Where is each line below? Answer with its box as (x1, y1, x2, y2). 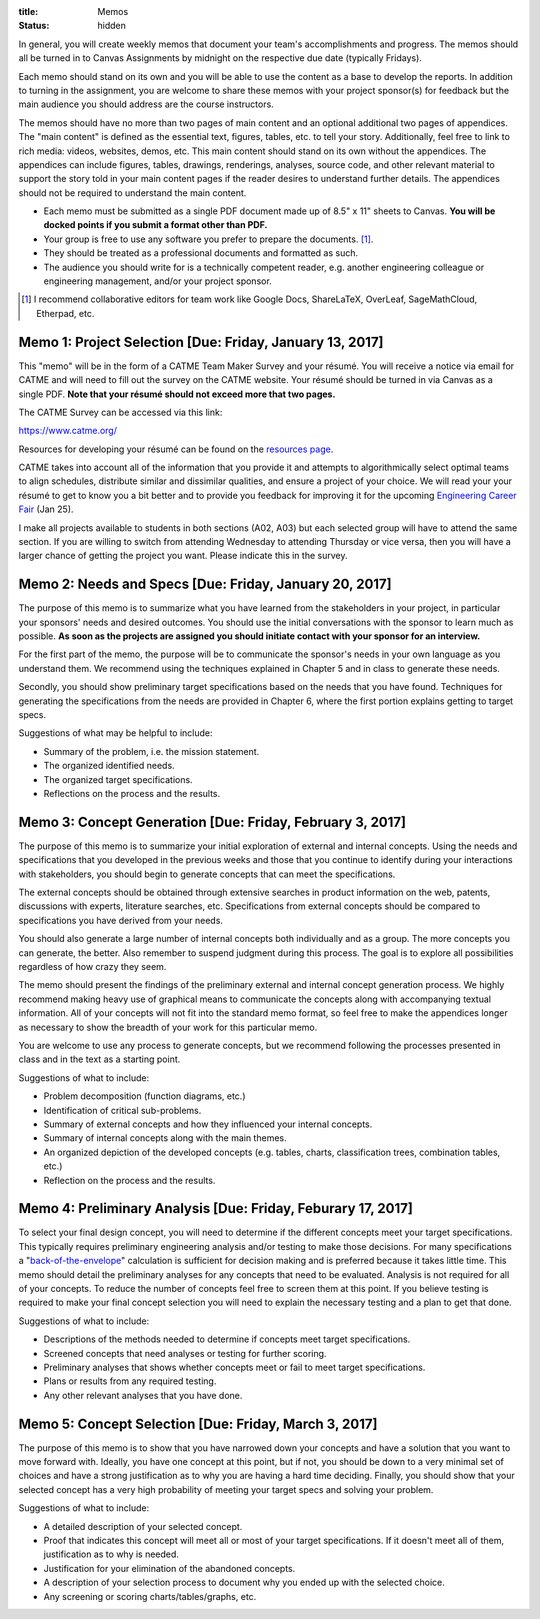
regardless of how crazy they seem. (18, 961, 167, 973)
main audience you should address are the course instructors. (18, 98, 274, 110)
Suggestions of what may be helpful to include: (18, 727, 214, 739)
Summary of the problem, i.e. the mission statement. (43, 745, 260, 757)
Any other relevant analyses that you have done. (43, 1389, 243, 1401)
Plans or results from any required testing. (43, 1375, 217, 1387)
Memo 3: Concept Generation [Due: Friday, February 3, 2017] (18, 813, 407, 830)
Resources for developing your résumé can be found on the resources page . (18, 443, 334, 455)
